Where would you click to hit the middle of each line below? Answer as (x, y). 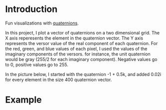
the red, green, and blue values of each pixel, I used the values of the (76, 48)
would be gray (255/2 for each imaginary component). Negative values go (81, 59)
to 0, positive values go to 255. (37, 64)
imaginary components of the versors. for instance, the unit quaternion (78, 54)
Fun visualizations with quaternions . (42, 23)
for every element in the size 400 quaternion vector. (59, 79)
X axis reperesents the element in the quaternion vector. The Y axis (74, 38)
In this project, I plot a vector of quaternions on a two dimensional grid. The (83, 32)
